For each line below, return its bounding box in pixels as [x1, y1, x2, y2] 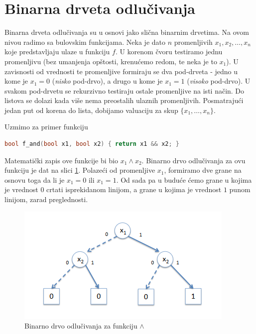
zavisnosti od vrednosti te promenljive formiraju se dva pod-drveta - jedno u [4, 66, 238, 76]
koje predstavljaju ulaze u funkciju [4, 46, 110, 57]
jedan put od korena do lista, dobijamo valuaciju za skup [4, 105, 178, 115]
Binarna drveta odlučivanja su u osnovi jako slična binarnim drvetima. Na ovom [4, 27, 250, 37]
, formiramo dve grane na [164, 165, 242, 175]
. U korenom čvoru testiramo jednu [115, 46, 223, 57]
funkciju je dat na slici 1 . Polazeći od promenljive [4, 165, 155, 175]
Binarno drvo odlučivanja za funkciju [24, 321, 137, 331]
